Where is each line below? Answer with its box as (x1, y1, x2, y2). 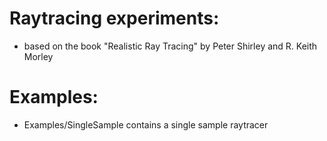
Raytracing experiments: (9, 7, 220, 30)
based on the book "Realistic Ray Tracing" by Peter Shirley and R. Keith (23, 40, 318, 52)
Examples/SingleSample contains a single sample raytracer (23, 118, 269, 131)
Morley (23, 50, 54, 62)
